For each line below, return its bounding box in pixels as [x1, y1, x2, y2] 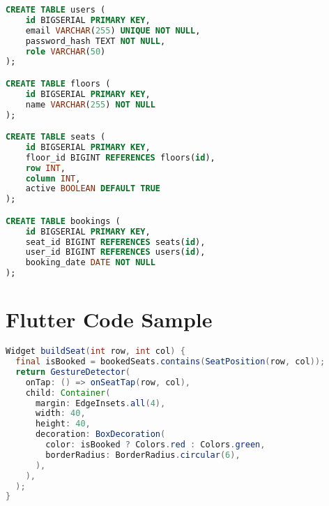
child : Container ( [25, 387, 111, 398]
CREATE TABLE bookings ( [6, 216, 121, 226]
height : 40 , [35, 419, 91, 429]
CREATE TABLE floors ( [6, 78, 111, 89]
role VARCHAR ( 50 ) [25, 46, 106, 57]
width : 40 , [35, 408, 86, 419]
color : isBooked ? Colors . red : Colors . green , [45, 440, 266, 450]
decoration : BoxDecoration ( [35, 429, 166, 440]
